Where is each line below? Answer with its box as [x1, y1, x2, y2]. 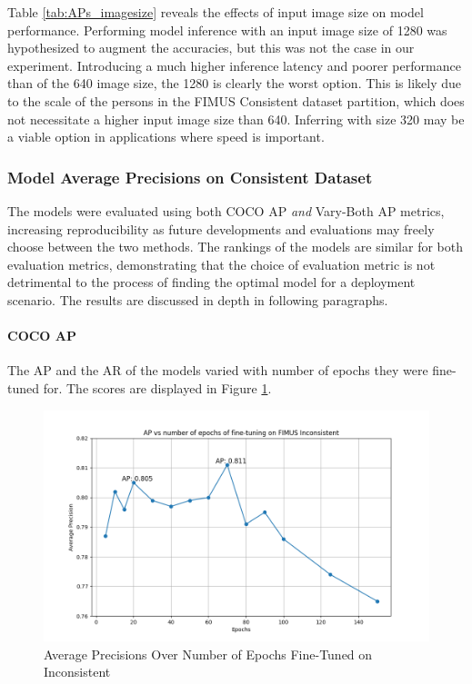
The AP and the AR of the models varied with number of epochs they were [7, 361, 428, 380]
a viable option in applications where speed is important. [7, 127, 325, 146]
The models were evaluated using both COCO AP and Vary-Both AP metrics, [7, 201, 445, 220]
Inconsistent [44, 662, 111, 681]
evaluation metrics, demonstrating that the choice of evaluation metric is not [7, 254, 436, 273]
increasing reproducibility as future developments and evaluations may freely [7, 219, 435, 238]
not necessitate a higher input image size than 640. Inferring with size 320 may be [7, 109, 465, 128]
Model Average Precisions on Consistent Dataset [7, 165, 373, 188]
